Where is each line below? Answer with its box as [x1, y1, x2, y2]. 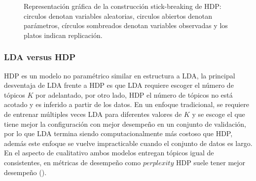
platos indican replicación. [24, 30, 103, 40]
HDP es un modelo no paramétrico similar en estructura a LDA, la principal [4, 70, 235, 80]
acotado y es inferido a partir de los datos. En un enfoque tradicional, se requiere [4, 99, 249, 109]
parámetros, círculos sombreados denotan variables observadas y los [24, 20, 228, 31]
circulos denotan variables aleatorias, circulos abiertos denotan [24, 10, 213, 21]
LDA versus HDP [4, 51, 76, 63]
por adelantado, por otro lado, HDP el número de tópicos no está [36, 89, 233, 100]
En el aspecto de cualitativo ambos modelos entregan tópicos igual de [4, 147, 214, 158]
